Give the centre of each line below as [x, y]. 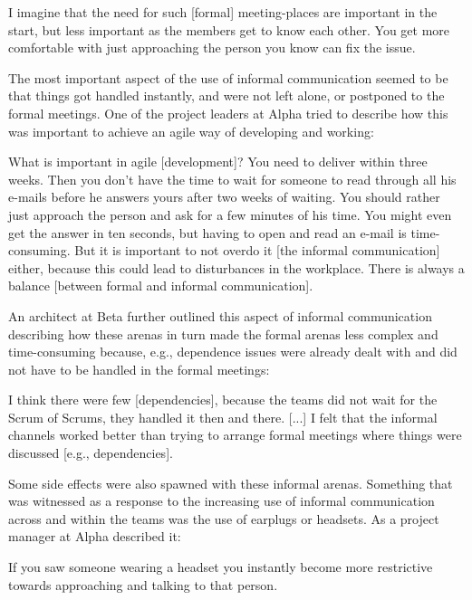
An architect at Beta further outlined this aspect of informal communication [220, 315]
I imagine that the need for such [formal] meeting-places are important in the [223, 12]
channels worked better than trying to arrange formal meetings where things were [235, 435]
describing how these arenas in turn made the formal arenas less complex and [223, 333]
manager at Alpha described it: [95, 536]
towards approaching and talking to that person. [143, 584]
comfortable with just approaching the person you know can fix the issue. [212, 48]
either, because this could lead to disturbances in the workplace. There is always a [236, 267]
